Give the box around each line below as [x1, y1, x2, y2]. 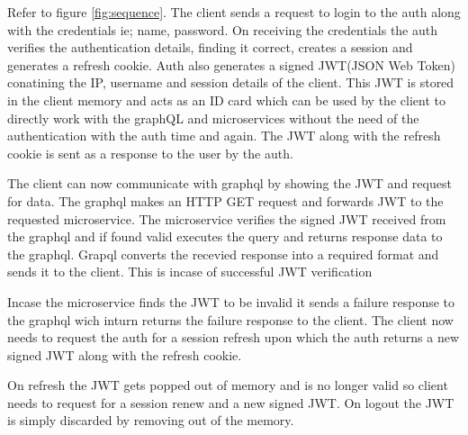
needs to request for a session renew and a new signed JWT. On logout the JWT [7, 393, 454, 412]
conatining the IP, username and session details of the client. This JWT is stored [7, 73, 454, 92]
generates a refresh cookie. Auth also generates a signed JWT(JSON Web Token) [7, 55, 455, 74]
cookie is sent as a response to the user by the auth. [7, 143, 293, 162]
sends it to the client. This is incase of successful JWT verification [7, 262, 373, 281]
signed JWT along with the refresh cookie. [7, 345, 242, 364]
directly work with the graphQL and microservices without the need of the [7, 108, 419, 127]
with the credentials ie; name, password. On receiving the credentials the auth [7, 20, 438, 39]
